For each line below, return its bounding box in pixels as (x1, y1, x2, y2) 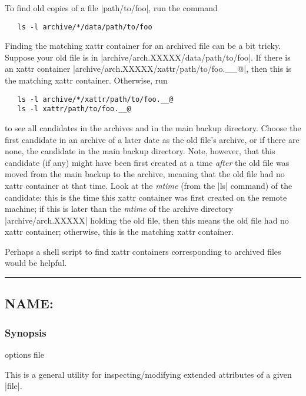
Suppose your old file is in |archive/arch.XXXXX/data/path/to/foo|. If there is (5, 51, 291, 63)
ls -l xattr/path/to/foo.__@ (17, 105, 131, 114)
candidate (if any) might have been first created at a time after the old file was (5, 156, 290, 168)
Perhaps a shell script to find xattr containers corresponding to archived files (5, 245, 281, 257)
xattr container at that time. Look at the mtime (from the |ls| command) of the (5, 179, 292, 191)
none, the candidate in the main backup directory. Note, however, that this (5, 145, 275, 157)
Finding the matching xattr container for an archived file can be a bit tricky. (5, 39, 281, 52)
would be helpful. (5, 257, 67, 269)
